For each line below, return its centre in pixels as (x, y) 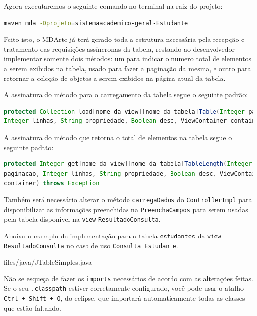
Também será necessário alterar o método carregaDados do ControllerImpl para (128, 199)
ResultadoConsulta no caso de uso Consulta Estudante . (91, 245)
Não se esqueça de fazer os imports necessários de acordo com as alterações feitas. (128, 278)
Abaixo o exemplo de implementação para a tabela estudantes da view (113, 235)
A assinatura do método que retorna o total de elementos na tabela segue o (118, 137)
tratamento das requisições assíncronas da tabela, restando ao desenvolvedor (120, 49)
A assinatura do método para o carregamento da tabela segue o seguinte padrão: (126, 95)
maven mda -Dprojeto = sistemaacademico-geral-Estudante (96, 23)
